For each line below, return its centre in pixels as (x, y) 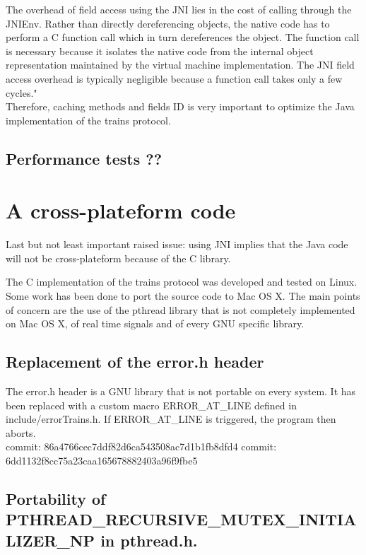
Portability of (56, 498)
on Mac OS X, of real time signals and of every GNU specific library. (155, 323)
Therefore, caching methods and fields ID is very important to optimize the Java (180, 106)
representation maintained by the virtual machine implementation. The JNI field (180, 65)
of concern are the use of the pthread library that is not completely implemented (181, 309)
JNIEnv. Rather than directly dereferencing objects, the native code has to (168, 23)
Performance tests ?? (84, 158)
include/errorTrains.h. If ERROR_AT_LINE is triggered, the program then (171, 419)
